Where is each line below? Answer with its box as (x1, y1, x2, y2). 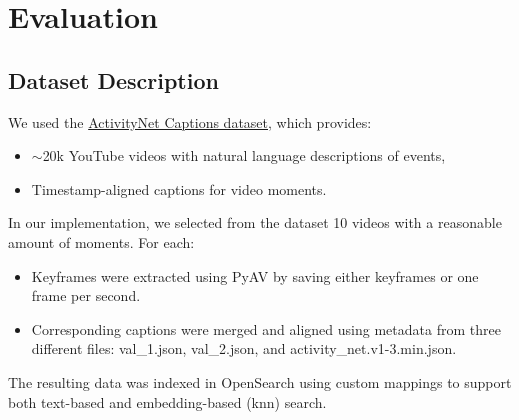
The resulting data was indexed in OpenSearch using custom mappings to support (8, 371, 512, 392)
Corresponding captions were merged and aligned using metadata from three (31, 318, 501, 339)
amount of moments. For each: (8, 231, 195, 252)
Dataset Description (8, 64, 219, 95)
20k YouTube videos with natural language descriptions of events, (42, 145, 446, 166)
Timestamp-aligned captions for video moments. (31, 178, 327, 199)
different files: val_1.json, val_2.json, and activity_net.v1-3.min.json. (31, 338, 457, 359)
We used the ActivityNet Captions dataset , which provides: (8, 111, 372, 132)
